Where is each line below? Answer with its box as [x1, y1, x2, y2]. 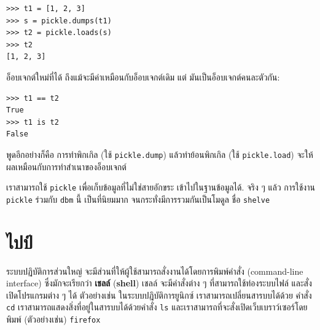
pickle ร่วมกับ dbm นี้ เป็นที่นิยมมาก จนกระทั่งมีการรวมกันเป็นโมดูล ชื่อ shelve [6, 192, 270, 205]
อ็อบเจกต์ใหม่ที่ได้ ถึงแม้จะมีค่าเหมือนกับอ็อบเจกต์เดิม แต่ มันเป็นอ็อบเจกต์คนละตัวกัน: [6, 70, 280, 83]
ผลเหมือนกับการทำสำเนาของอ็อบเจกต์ [6, 160, 127, 173]
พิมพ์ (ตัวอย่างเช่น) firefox [6, 313, 101, 326]
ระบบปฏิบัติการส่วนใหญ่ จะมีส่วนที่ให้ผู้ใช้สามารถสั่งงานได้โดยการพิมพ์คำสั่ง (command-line [6, 264, 303, 277]
